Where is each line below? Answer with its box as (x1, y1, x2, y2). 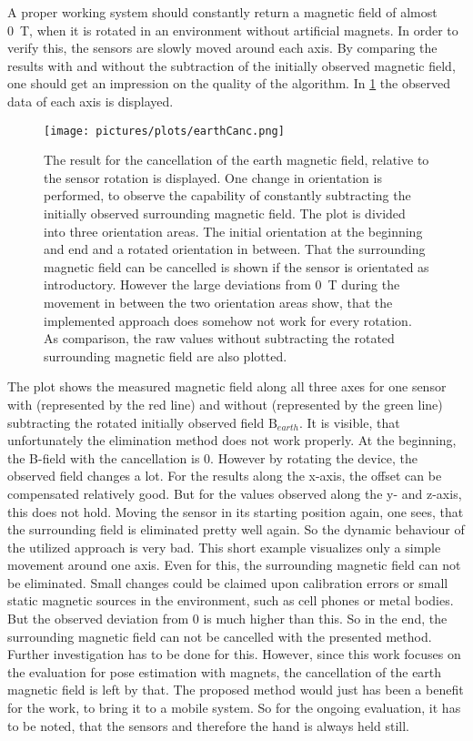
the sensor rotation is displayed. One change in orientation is (44, 167, 382, 187)
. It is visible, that (299, 412, 400, 431)
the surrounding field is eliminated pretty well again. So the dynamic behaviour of (7, 520, 465, 539)
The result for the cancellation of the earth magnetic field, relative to (44, 150, 429, 169)
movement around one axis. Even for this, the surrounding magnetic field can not (7, 555, 461, 574)
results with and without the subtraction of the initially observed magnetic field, (7, 56, 456, 75)
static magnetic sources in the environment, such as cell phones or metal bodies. (7, 591, 454, 610)
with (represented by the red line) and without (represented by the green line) (7, 394, 443, 413)
